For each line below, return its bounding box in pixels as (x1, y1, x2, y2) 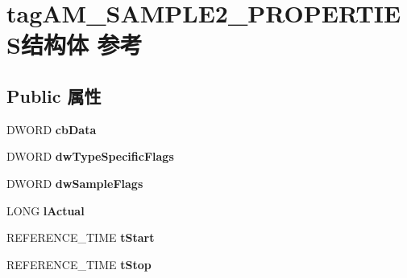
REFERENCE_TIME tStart (6, 229, 155, 246)
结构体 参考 (20, 28, 143, 61)
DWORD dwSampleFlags (6, 174, 143, 191)
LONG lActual (6, 202, 85, 219)
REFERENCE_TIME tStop (6, 256, 152, 272)
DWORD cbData (6, 121, 97, 137)
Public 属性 (6, 83, 102, 108)
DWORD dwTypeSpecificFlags (6, 148, 174, 165)
